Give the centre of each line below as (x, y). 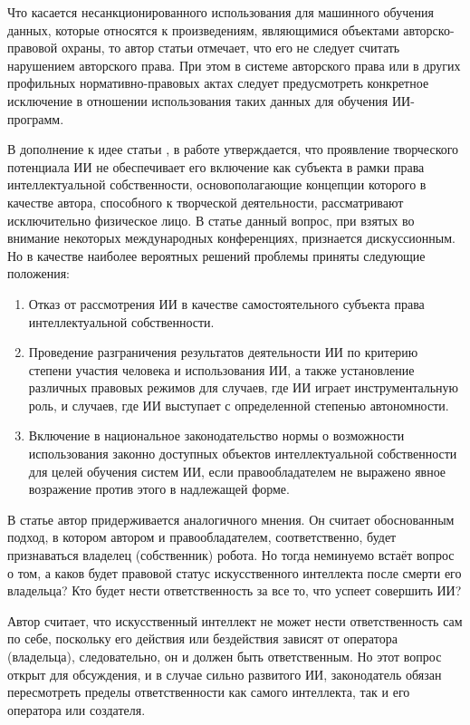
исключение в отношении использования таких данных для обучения (198, 100)
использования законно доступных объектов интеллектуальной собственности (243, 454)
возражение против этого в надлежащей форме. (159, 489)
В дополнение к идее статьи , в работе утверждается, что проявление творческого (233, 149)
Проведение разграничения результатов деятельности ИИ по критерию (223, 352)
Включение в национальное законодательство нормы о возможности (216, 435)
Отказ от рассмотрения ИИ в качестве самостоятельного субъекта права (226, 303)
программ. (36, 118)
